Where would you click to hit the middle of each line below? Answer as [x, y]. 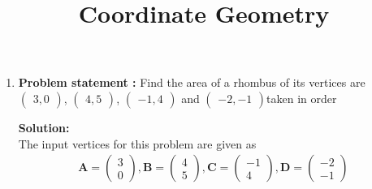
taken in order [302, 98]
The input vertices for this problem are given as [137, 143]
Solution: [44, 127]
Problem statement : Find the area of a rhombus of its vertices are [192, 82]
